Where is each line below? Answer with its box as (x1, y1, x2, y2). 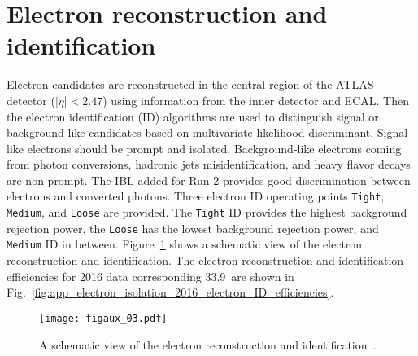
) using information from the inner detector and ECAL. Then (102, 91, 409, 108)
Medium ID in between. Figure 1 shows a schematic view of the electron (7, 235, 363, 253)
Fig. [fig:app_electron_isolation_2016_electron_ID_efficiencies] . (7, 283, 334, 301)
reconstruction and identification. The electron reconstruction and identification (7, 252, 404, 269)
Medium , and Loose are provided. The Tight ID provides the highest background (7, 204, 407, 221)
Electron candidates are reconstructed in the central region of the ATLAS (7, 76, 374, 93)
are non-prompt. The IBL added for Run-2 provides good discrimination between (7, 171, 411, 188)
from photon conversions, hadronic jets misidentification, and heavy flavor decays (7, 156, 411, 173)
